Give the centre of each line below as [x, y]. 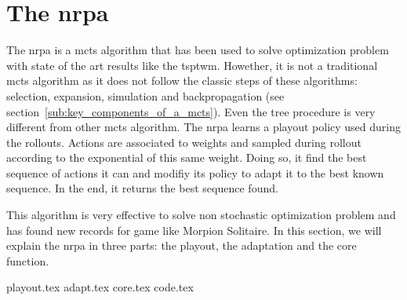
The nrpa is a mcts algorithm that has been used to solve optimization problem [198, 50]
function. [28, 260]
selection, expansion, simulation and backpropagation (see [145, 95]
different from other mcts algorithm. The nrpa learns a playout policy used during [203, 127]
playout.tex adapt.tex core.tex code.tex [100, 287]
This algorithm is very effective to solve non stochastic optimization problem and [201, 215]
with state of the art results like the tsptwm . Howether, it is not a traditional [192, 65]
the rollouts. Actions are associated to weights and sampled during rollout [184, 142]
